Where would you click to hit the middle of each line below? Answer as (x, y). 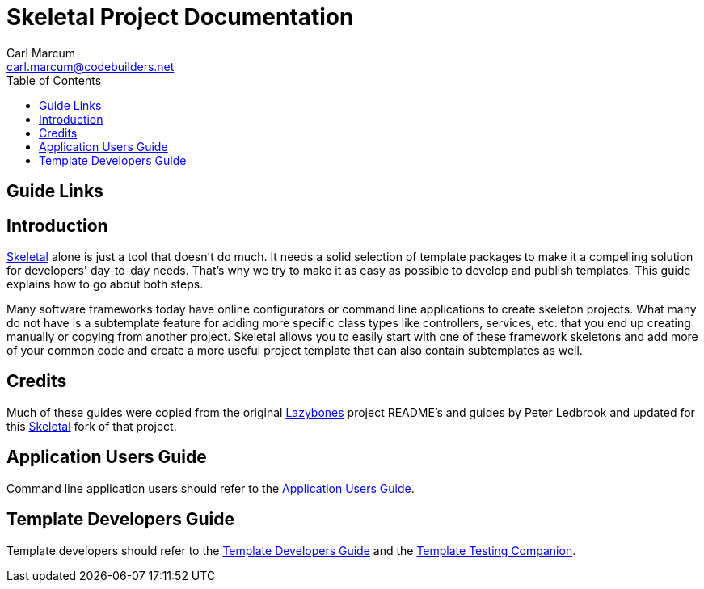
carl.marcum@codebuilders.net (91, 66)
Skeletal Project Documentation (180, 17)
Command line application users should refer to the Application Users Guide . (211, 488)
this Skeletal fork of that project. (92, 426)
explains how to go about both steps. (105, 284)
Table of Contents (54, 80)
